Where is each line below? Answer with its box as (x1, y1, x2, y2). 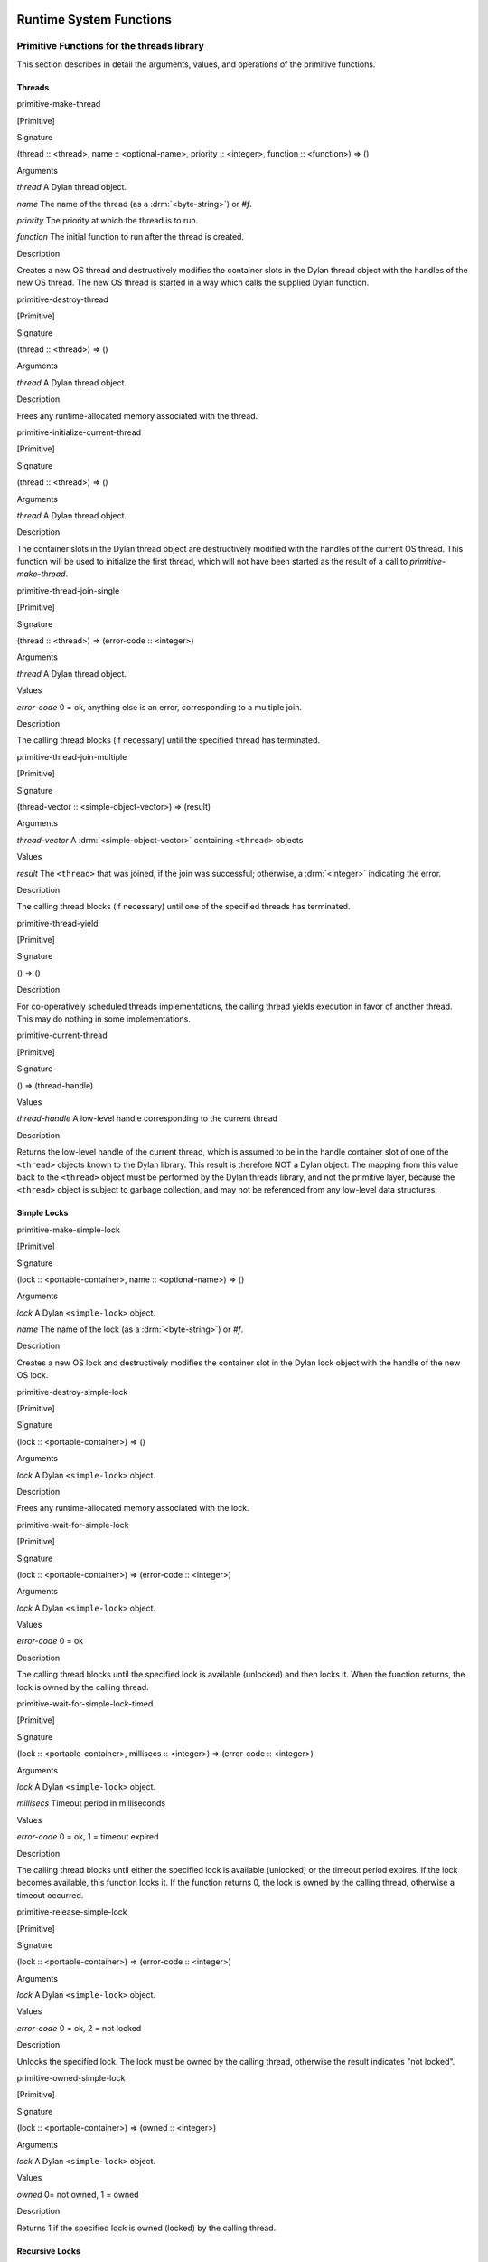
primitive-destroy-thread (16, 294, 108, 305)
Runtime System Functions (16, 12, 172, 27)
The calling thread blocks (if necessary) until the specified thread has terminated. (16, 735, 321, 746)
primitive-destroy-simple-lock (16, 1386, 128, 1397)
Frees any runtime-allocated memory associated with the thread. (16, 410, 258, 421)
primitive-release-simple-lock (16, 1906, 128, 1917)
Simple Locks (16, 1208, 69, 1219)
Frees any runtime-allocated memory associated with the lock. (16, 1503, 249, 1514)
